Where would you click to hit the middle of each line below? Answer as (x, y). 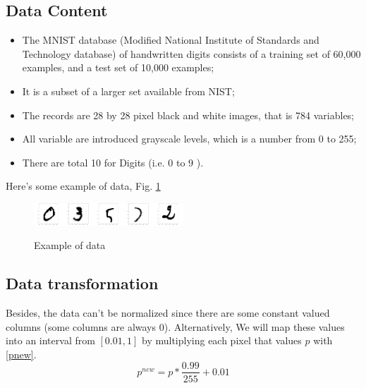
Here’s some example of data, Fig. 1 (83, 186)
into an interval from (50, 340)
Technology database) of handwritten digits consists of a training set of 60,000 (191, 53)
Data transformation (82, 283)
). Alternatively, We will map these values (254, 326)
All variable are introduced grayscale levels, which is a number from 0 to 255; (189, 139)
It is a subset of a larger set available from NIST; (128, 91)
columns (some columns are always (81, 326)
